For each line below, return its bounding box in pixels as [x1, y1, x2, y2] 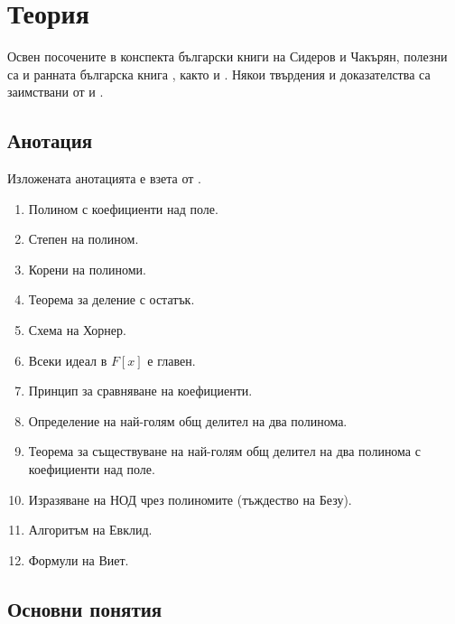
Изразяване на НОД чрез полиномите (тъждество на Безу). [28, 489, 352, 508]
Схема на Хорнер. [28, 321, 126, 340]
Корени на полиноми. [28, 259, 146, 278]
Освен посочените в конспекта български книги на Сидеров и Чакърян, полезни [7, 47, 448, 66]
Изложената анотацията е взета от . [7, 169, 201, 188]
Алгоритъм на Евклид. [28, 520, 153, 539]
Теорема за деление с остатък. [28, 290, 195, 309]
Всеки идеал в [28, 350, 107, 369]
